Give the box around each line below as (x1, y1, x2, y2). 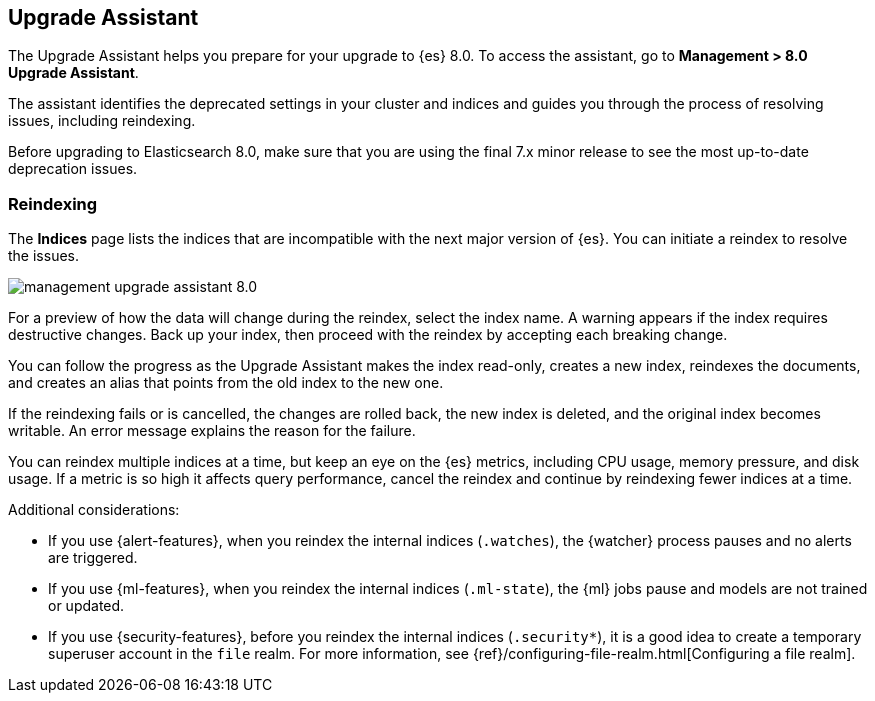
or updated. (48, 597, 125, 615)
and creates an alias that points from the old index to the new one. (8, 374, 444, 392)
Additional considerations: (8, 501, 180, 519)
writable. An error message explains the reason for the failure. (8, 422, 416, 440)
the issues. (8, 247, 79, 265)
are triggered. (48, 549, 138, 567)
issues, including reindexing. (8, 112, 196, 130)
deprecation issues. (8, 160, 138, 178)
